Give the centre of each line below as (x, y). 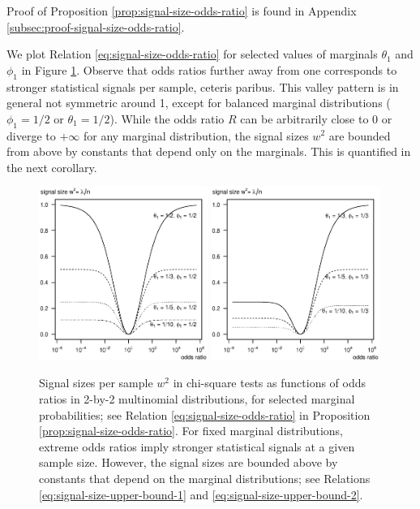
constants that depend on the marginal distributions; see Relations (205, 479)
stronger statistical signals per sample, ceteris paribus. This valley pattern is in (203, 86)
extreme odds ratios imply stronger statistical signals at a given (197, 446)
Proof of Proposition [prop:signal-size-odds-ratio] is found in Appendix (182, 11)
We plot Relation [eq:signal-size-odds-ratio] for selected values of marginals (192, 54)
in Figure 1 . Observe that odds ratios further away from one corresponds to (209, 69)
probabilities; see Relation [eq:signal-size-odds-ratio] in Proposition (205, 414)
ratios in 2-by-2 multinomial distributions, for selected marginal (197, 399)
